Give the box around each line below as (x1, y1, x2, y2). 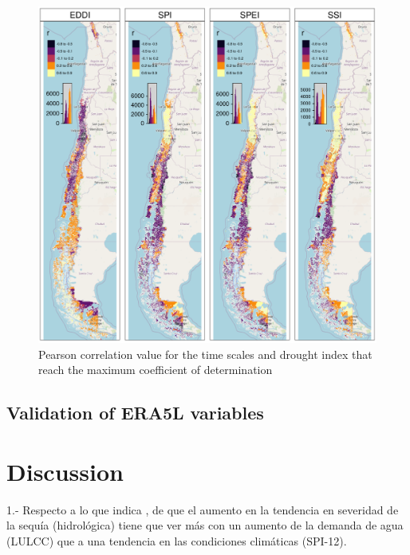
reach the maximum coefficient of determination (38, 361, 273, 378)
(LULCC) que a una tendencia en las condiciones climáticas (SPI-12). (6, 532, 347, 549)
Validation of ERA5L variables (6, 400, 264, 425)
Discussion (6, 455, 124, 487)
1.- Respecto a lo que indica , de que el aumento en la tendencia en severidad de (6, 501, 399, 518)
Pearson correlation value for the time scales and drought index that (38, 345, 373, 362)
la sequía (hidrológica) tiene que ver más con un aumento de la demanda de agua (6, 517, 404, 533)
